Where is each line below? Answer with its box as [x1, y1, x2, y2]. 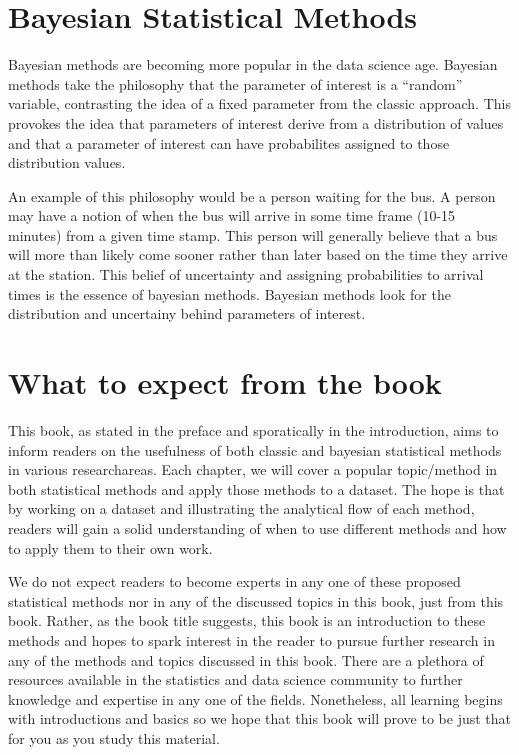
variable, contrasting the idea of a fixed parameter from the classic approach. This [8, 93, 511, 114]
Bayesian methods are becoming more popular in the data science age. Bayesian [8, 54, 498, 75]
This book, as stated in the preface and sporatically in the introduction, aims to [8, 419, 499, 440]
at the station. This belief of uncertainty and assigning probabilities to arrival [8, 264, 484, 285]
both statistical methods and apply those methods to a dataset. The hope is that [8, 478, 505, 499]
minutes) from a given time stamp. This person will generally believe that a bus [8, 224, 498, 245]
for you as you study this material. [8, 727, 220, 748]
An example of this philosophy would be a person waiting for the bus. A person [8, 185, 496, 206]
